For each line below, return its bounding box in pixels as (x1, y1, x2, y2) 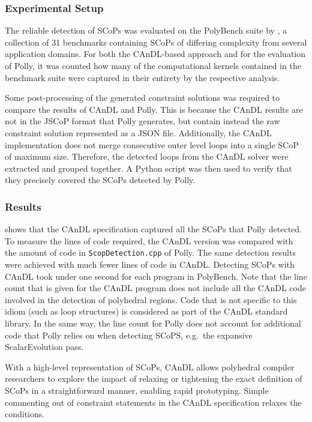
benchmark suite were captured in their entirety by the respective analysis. (5, 71, 280, 83)
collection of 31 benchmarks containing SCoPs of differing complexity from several (5, 35, 307, 48)
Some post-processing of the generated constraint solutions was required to (5, 91, 280, 104)
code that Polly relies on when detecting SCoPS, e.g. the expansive (5, 328, 253, 341)
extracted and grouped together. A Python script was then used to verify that (5, 161, 292, 174)
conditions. (5, 408, 45, 420)
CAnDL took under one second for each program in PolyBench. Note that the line (5, 270, 307, 282)
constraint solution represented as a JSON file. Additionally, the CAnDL (5, 126, 272, 139)
